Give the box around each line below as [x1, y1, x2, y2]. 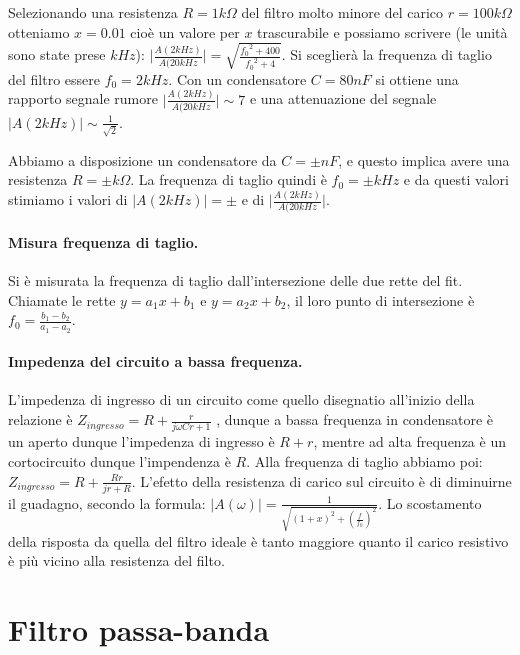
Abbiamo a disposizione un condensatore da [8, 149, 277, 170]
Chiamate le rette [8, 289, 116, 310]
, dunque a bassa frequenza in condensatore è [216, 409, 493, 430]
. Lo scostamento [378, 492, 482, 513]
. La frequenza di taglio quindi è [130, 169, 327, 190]
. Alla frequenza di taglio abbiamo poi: [246, 450, 483, 471]
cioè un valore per [130, 21, 240, 42]
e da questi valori [403, 169, 509, 190]
